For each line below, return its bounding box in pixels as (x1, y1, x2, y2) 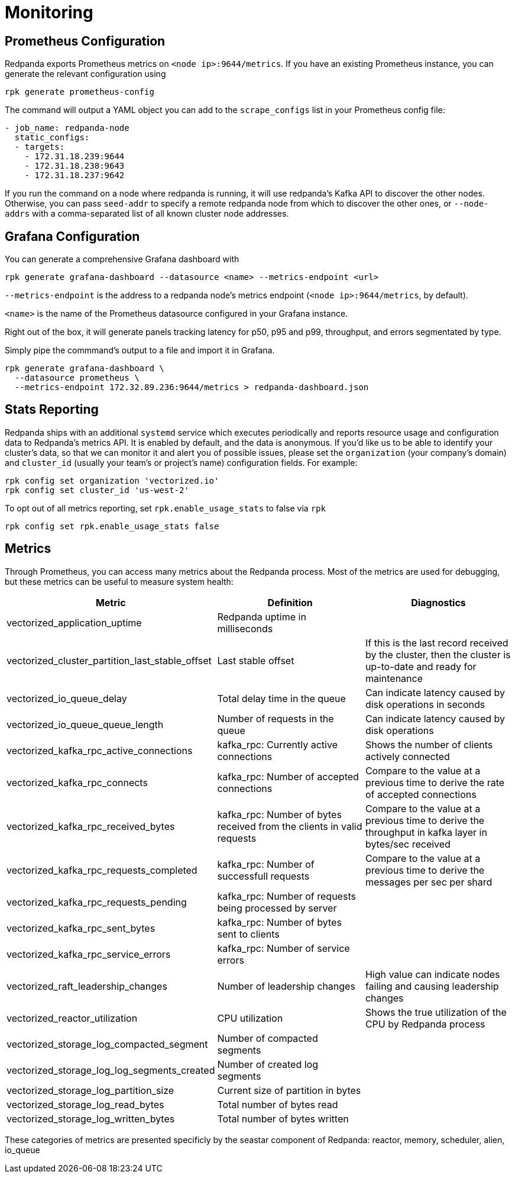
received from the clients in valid (217, 820, 362, 832)
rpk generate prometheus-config (5, 87, 154, 97)
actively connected (365, 750, 450, 762)
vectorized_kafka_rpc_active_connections (7, 744, 193, 757)
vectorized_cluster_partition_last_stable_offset (7, 654, 212, 667)
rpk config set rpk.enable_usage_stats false (5, 521, 219, 531)
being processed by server (217, 902, 337, 914)
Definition (267, 596, 313, 609)
